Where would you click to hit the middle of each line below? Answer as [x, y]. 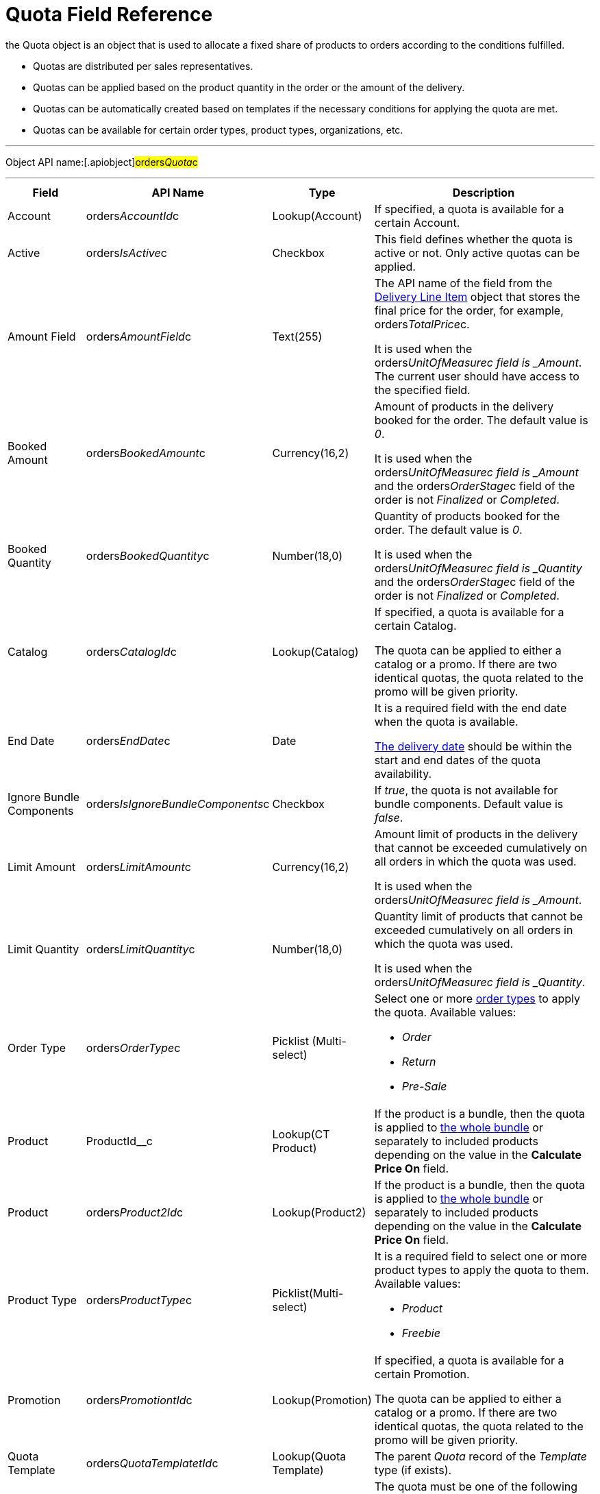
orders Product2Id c [135, 1212]
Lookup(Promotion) [322, 1400]
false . [389, 817]
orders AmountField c [139, 336]
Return [419, 1061]
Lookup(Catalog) [315, 651]
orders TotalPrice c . [422, 324]
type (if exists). [413, 1470]
